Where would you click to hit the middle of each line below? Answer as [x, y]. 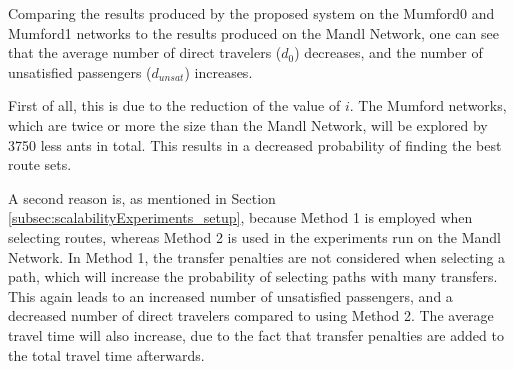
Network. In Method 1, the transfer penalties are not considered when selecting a [257, 256]
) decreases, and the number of [388, 52]
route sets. [40, 164]
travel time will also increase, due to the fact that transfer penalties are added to [256, 334]
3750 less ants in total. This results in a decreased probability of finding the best [255, 144]
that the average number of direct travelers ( [145, 52]
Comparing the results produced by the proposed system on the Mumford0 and [251, 13]
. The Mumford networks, [428, 105]
